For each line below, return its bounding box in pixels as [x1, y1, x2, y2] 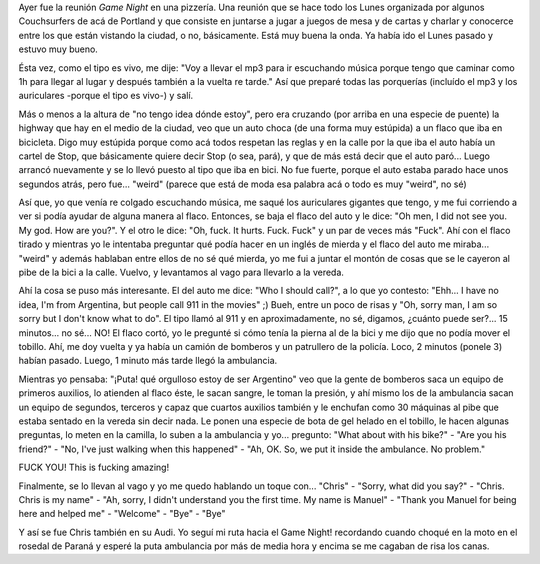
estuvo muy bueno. [18, 43, 99, 55]
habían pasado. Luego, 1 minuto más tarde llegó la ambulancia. [18, 355, 278, 367]
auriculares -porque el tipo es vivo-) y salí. [18, 90, 194, 102]
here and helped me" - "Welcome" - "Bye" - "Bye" [18, 508, 226, 520]
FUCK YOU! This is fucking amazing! [18, 461, 170, 474]
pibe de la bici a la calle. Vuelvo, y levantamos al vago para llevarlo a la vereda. [18, 266, 345, 279]
